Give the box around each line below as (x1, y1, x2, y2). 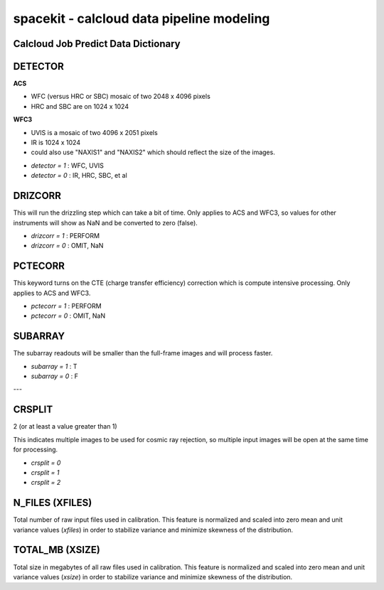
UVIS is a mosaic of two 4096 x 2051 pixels (31, 128, 158, 136)
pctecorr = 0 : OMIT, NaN (31, 311, 106, 320)
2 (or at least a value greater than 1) (13, 422, 117, 431)
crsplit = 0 (31, 458, 61, 467)
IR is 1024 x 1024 (31, 139, 81, 147)
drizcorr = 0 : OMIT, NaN (31, 242, 104, 250)
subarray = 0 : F (31, 372, 78, 380)
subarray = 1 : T (31, 362, 78, 370)
